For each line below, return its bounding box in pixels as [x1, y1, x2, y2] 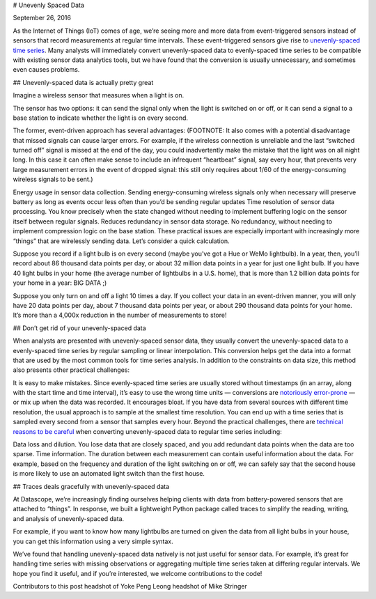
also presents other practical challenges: [13, 366, 130, 374]
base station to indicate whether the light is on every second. [13, 114, 188, 122]
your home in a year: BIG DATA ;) [13, 279, 107, 287]
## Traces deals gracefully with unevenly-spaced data [13, 482, 170, 490]
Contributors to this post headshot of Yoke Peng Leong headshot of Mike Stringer [13, 582, 247, 591]
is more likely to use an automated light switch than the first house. [13, 469, 205, 478]
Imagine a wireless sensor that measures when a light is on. [13, 91, 185, 100]
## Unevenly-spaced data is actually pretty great [13, 78, 154, 86]
